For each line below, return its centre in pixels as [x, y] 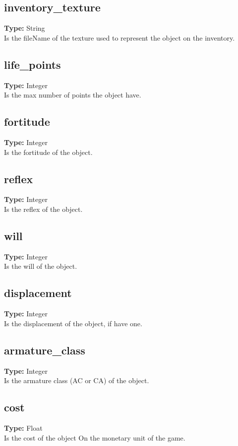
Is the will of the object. [41, 266]
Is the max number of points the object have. [73, 95]
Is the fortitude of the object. [48, 152]
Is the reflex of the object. [43, 209]
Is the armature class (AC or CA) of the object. [77, 380]
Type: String [25, 28]
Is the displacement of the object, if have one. [73, 323]
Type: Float [23, 427]
